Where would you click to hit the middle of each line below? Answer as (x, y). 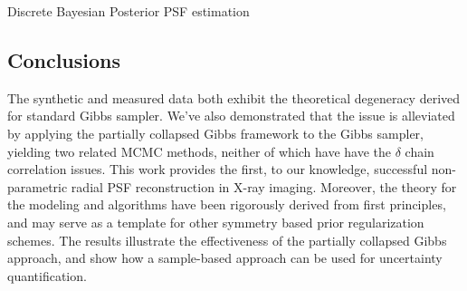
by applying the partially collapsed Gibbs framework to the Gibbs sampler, (215, 133)
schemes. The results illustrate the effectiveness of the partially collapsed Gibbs (227, 240)
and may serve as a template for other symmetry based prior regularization (216, 222)
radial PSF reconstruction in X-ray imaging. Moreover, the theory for (264, 186)
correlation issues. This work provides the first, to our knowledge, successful (218, 169)
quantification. (47, 275)
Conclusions (64, 59)
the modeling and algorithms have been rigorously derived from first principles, (227, 204)
